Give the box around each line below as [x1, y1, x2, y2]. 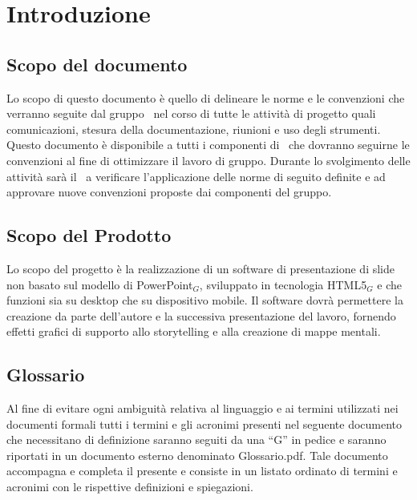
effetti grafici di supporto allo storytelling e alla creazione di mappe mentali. [6, 323, 381, 340]
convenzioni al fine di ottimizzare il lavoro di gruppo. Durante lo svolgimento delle [6, 151, 411, 168]
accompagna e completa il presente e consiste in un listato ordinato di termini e [6, 462, 398, 479]
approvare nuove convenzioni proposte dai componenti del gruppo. [6, 183, 332, 200]
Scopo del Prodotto [6, 223, 172, 248]
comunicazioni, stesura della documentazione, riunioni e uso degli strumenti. [6, 120, 381, 137]
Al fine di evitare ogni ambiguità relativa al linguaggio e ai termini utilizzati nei [6, 400, 399, 417]
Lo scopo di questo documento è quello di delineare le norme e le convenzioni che [6, 89, 405, 106]
